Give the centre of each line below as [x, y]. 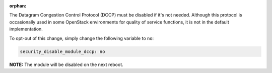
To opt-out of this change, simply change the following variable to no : [82, 38]
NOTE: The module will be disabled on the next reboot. [66, 64]
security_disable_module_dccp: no [62, 51]
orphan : [18, 6]
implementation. [26, 29]
